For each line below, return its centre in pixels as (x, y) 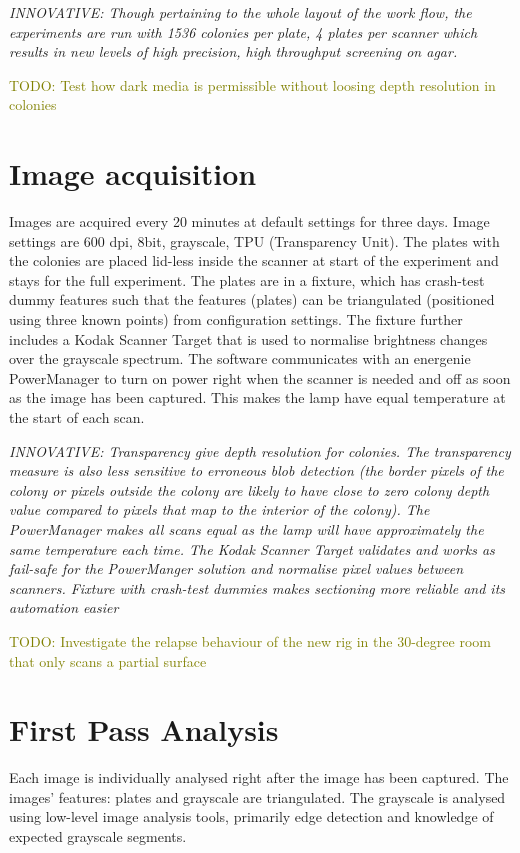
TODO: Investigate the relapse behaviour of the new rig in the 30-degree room (250, 640)
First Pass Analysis (144, 729)
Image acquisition (133, 173)
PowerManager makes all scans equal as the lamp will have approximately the (246, 529)
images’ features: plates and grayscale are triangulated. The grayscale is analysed (257, 796)
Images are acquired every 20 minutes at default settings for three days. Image (249, 221)
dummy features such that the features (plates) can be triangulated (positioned (252, 299)
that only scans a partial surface (108, 660)
